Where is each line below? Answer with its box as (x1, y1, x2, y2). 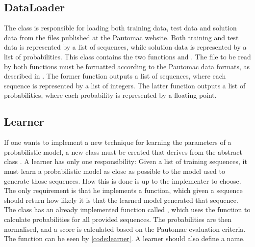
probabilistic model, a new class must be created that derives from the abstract (4, 146, 242, 157)
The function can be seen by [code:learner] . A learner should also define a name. (4, 233, 245, 244)
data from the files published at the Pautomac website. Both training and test (4, 32, 239, 42)
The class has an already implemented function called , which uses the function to (4, 204, 251, 215)
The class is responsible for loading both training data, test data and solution (4, 23, 237, 33)
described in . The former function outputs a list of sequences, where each (4, 71, 226, 81)
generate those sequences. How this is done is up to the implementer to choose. (4, 175, 241, 186)
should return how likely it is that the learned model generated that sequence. (4, 194, 238, 205)
